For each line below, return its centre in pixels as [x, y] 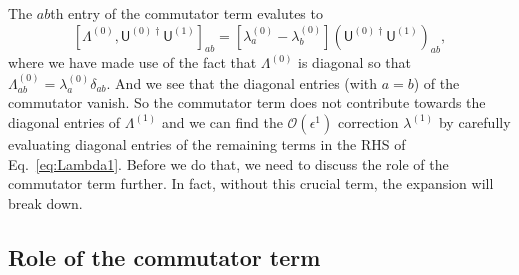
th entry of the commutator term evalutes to [186, 13]
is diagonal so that [354, 62]
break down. [45, 202]
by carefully [474, 121]
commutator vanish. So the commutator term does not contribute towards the [247, 102]
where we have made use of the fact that [132, 62]
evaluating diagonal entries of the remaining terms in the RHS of [207, 143]
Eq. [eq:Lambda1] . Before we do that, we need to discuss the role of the [228, 163]
